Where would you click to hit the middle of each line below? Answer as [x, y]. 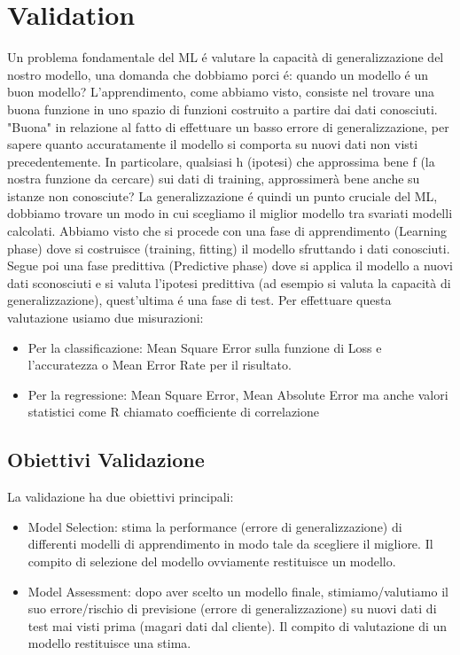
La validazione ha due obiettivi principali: [121, 497]
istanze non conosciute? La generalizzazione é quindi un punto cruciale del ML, [222, 195]
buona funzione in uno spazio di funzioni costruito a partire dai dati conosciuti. [222, 109]
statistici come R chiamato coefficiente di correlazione [173, 412]
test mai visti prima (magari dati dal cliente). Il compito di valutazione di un [238, 625]
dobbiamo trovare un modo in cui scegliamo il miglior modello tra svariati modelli [230, 213]
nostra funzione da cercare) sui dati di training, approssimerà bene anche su [214, 179]
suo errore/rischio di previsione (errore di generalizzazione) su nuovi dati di [232, 608]
